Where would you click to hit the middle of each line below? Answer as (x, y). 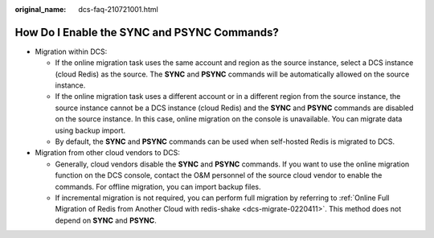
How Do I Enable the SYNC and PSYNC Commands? (147, 32)
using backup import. (90, 130)
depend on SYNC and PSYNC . (106, 220)
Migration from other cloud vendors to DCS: (108, 153)
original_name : (41, 9)
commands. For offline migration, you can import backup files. (158, 187)
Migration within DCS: (71, 51)
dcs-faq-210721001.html (118, 9)
